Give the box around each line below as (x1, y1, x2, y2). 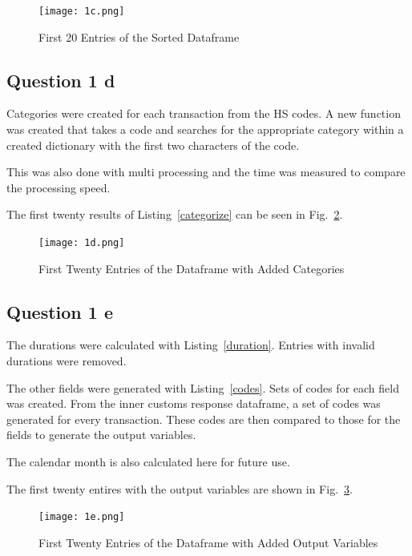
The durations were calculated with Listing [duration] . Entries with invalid (6, 336, 375, 353)
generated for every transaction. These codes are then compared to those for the (6, 410, 401, 427)
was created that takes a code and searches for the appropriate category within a (6, 121, 404, 138)
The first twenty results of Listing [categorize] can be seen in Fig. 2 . (6, 206, 343, 223)
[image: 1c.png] (38, 6, 125, 17)
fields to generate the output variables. (6, 426, 196, 443)
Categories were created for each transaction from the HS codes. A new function (6, 105, 401, 122)
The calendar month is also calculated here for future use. (6, 453, 290, 470)
